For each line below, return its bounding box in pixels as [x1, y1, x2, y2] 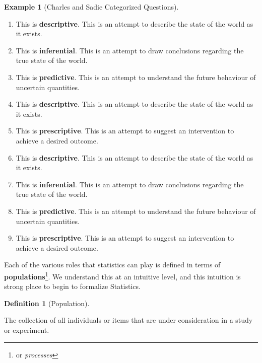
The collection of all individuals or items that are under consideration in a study [4, 315, 253, 325]
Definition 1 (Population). [4, 298, 90, 308]
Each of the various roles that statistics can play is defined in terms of [4, 259, 221, 270]
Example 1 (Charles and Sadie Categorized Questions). [4, 2, 179, 12]
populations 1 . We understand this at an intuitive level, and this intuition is [4, 269, 241, 281]
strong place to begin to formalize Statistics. [4, 281, 141, 292]
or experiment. [4, 324, 49, 335]
